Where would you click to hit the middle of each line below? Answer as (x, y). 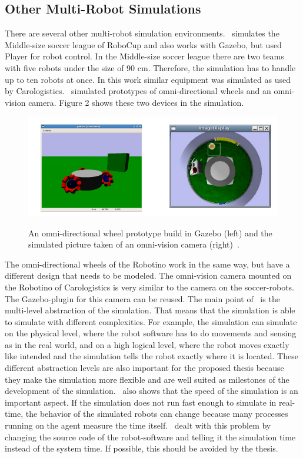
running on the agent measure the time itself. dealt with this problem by (138, 425)
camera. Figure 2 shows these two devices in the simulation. (136, 102)
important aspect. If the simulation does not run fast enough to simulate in (141, 402)
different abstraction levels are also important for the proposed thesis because (144, 368)
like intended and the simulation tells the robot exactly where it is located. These (151, 356)
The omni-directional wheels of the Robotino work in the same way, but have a (147, 264)
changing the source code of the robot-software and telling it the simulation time (150, 437)
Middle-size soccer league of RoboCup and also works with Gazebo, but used (143, 44)
